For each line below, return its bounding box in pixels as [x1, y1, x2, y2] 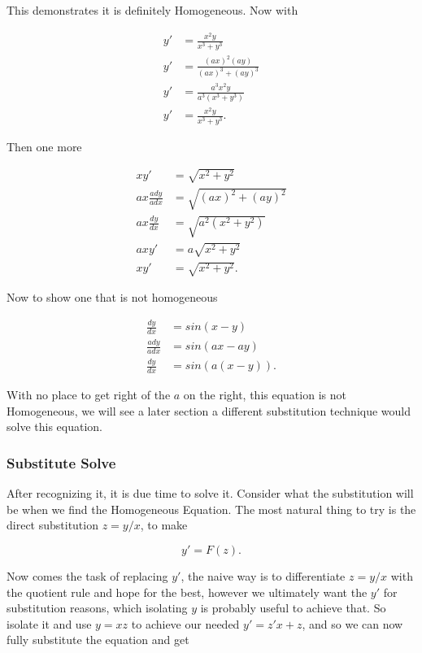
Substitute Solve [7, 452, 116, 472]
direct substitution [7, 516, 98, 533]
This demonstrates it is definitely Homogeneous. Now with [7, 2, 298, 18]
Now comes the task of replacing [7, 568, 168, 585]
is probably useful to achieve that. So [200, 599, 386, 616]
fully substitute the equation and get [7, 631, 189, 648]
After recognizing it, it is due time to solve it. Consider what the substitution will [7, 485, 414, 502]
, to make [140, 516, 188, 533]
